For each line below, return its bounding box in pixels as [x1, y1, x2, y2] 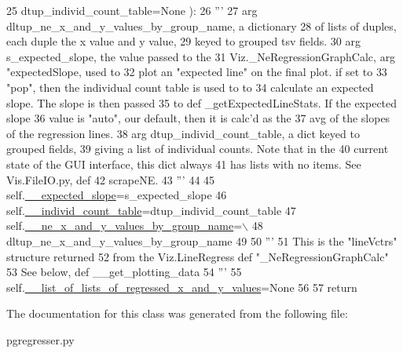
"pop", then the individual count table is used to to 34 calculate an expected [6, 78, 374, 95]
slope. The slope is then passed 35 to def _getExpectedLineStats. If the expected [6, 94, 398, 111]
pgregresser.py [6, 331, 75, 348]
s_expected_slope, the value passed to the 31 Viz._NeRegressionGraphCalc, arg [6, 48, 396, 64]
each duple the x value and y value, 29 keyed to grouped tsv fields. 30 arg [6, 33, 361, 49]
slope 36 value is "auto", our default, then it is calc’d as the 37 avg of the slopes [6, 110, 390, 126]
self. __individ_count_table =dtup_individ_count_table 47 [6, 202, 296, 218]
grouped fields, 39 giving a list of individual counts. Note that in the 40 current [6, 140, 389, 157]
